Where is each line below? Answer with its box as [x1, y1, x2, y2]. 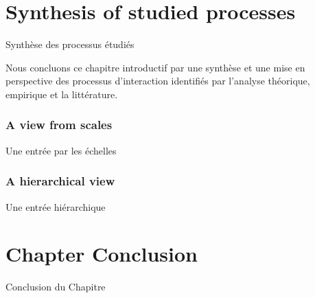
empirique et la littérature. [5, 87, 118, 101]
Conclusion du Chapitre [5, 279, 106, 294]
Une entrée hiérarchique [5, 199, 106, 214]
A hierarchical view [5, 172, 115, 190]
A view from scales [5, 116, 113, 133]
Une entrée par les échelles [5, 143, 117, 157]
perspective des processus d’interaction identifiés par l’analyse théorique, [5, 73, 310, 88]
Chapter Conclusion [5, 240, 198, 268]
